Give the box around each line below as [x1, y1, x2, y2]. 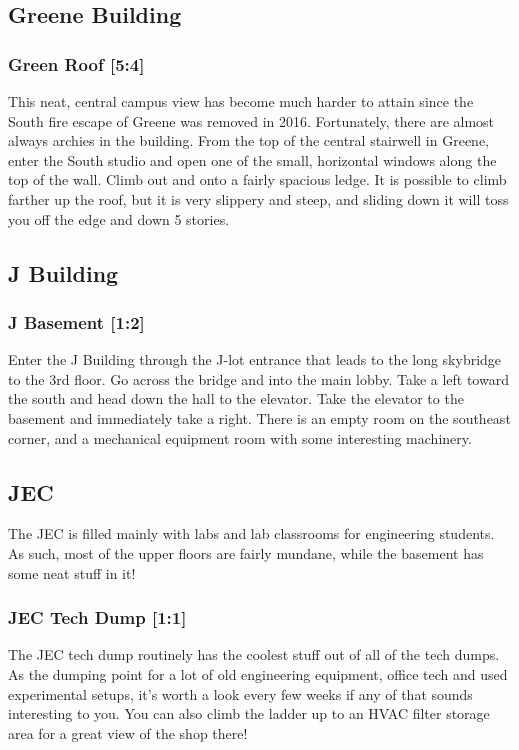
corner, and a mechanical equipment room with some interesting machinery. [8, 427, 472, 448]
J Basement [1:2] [8, 309, 145, 334]
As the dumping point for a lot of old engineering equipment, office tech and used [8, 663, 508, 684]
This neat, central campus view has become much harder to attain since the [8, 91, 474, 111]
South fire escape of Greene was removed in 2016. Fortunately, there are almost [8, 110, 495, 131]
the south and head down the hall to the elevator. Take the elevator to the [8, 388, 464, 409]
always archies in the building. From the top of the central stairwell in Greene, [8, 130, 489, 151]
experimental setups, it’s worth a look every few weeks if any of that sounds [8, 683, 473, 704]
